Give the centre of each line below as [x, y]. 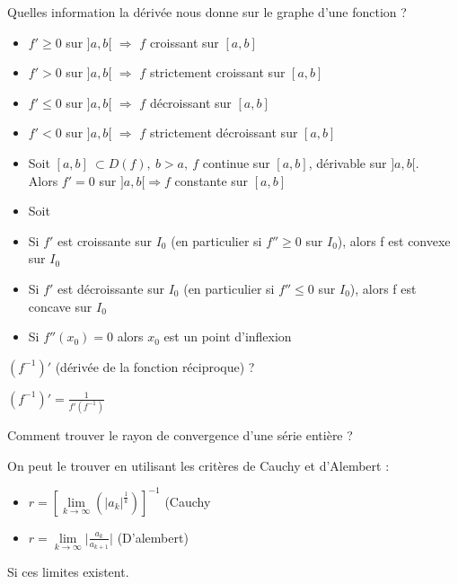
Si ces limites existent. [68, 571]
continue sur [236, 162]
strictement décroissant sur [224, 133]
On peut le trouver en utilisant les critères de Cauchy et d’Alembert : [198, 465]
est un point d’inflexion [228, 336]
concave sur [60, 306]
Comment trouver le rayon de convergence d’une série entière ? [180, 435]
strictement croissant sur [217, 72]
